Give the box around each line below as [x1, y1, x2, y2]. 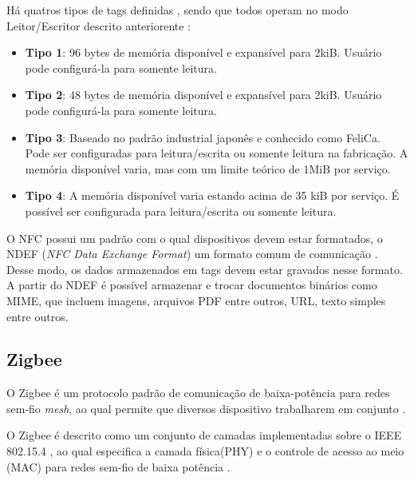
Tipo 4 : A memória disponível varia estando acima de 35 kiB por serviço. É [25, 187, 400, 204]
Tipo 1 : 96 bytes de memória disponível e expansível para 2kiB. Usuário [25, 44, 382, 61]
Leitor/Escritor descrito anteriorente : [6, 17, 191, 34]
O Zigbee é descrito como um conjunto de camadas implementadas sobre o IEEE [6, 427, 402, 443]
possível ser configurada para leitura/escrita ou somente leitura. [25, 202, 337, 219]
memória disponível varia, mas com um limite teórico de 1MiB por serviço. [25, 160, 391, 177]
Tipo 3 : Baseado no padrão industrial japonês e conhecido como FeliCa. [25, 129, 380, 145]
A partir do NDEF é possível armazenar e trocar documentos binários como [6, 276, 377, 293]
